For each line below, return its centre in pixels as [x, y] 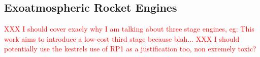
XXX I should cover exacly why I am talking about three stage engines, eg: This [129, 29]
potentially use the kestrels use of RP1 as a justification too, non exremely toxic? [130, 49]
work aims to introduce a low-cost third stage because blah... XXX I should [122, 38]
